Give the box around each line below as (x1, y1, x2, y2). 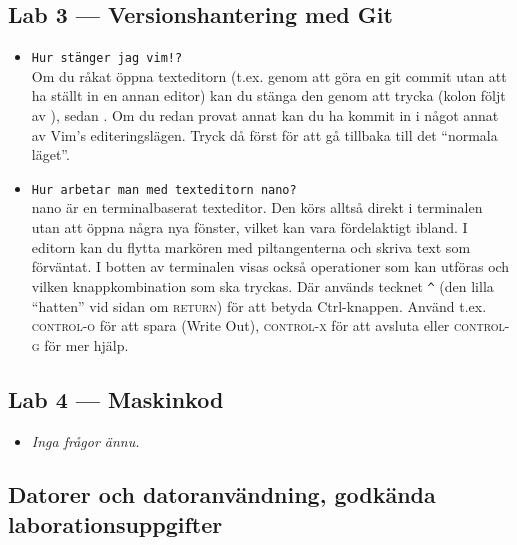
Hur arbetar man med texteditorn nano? (31, 182, 297, 197)
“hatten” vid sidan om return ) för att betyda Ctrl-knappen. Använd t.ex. (31, 295, 487, 316)
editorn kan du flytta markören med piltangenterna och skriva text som (31, 236, 471, 257)
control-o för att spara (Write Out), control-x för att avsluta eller (31, 315, 450, 336)
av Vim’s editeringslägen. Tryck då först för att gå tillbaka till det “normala (31, 124, 498, 145)
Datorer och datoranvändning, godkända (8, 479, 436, 510)
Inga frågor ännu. (31, 430, 140, 451)
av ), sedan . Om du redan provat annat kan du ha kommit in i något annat (31, 105, 499, 126)
